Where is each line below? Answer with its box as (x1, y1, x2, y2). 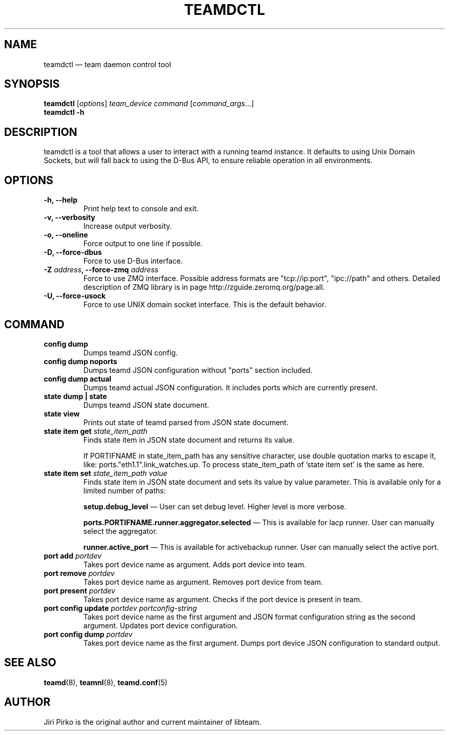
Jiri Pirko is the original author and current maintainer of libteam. (44, 717, 261, 726)
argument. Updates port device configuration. (83, 621, 238, 630)
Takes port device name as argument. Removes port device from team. (83, 577, 323, 586)
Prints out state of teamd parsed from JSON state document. (83, 418, 289, 427)
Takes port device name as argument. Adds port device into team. (83, 560, 307, 569)
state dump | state (44, 391, 107, 401)
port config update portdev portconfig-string (44, 603, 197, 612)
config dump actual (44, 374, 112, 383)
